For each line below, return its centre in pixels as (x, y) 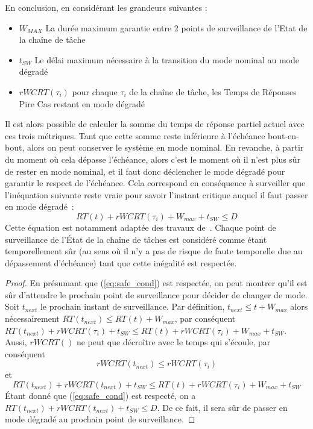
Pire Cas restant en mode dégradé (82, 103)
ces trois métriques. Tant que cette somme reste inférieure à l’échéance (135, 135)
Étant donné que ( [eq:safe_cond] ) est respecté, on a (100, 396)
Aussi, (16, 342)
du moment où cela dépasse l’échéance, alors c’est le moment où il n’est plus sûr (153, 159)
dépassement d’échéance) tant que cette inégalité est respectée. (121, 262)
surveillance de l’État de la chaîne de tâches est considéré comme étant (136, 239)
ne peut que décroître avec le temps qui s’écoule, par (173, 342)
